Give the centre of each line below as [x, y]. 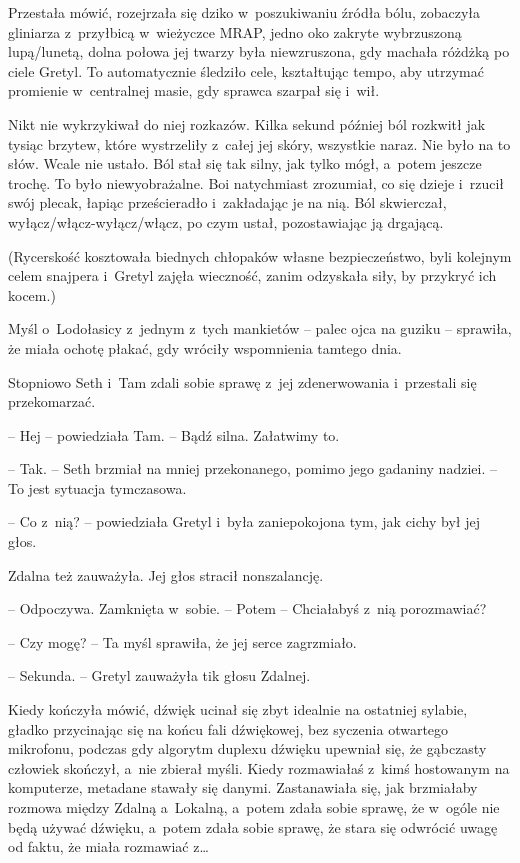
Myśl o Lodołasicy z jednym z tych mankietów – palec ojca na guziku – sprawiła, [260, 328]
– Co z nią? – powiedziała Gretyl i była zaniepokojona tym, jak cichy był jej [244, 521]
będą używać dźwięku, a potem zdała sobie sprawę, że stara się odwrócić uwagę [253, 826]
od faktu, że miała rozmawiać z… [108, 846]
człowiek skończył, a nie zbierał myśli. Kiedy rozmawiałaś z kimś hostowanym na [259, 767]
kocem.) [32, 294]
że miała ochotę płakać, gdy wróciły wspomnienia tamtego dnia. [205, 347]
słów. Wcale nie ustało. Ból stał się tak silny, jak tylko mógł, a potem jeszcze [245, 163]
